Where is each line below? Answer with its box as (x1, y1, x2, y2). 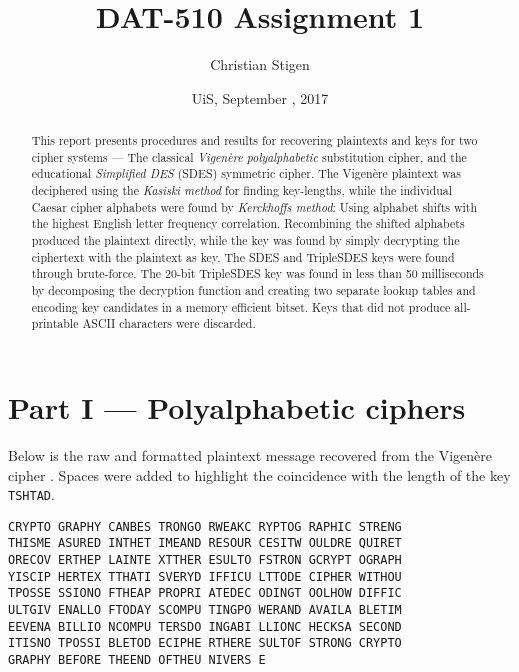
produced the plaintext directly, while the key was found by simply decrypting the (31, 232, 460, 249)
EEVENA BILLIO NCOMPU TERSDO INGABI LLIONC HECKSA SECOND (8, 619, 402, 634)
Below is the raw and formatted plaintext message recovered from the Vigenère (8, 444, 492, 465)
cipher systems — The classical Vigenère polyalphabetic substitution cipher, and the (31, 148, 467, 165)
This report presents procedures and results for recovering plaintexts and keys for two (31, 132, 478, 149)
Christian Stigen (210, 54, 310, 75)
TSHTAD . (8, 484, 55, 505)
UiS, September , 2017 (191, 87, 329, 108)
